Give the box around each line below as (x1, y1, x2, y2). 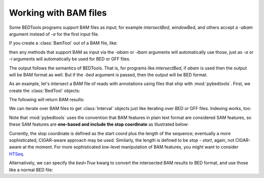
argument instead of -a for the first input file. (9, 31, 99, 37)
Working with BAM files (9, 7, 107, 18)
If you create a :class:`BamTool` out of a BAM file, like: (9, 40, 118, 46)
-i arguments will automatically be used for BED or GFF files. (9, 56, 131, 62)
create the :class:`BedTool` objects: (9, 88, 81, 93)
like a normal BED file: (9, 167, 53, 173)
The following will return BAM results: (9, 97, 85, 103)
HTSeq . (9, 151, 24, 156)
